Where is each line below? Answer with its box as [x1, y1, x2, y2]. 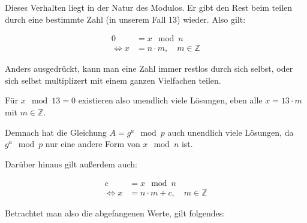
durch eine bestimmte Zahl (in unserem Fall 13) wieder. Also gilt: [5, 13, 246, 25]
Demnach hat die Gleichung [5, 126, 107, 138]
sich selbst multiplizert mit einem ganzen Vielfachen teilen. [5, 74, 221, 86]
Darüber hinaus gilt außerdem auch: [5, 157, 137, 170]
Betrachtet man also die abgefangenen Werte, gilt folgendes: [5, 207, 225, 219]
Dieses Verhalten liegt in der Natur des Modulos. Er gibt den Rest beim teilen [5, 1, 293, 13]
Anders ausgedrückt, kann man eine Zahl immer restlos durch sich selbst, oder [5, 62, 293, 75]
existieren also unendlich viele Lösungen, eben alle [78, 94, 263, 106]
